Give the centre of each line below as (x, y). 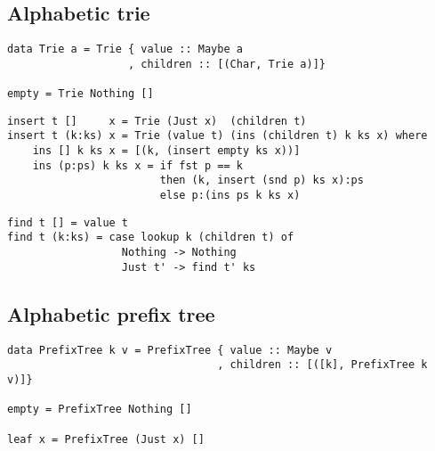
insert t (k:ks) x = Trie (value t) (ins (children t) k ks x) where (217, 136)
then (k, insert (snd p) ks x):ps (262, 180)
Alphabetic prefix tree (111, 313)
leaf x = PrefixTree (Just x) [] (106, 439)
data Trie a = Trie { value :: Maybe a (125, 49)
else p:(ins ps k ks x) (230, 196)
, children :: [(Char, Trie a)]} (227, 64)
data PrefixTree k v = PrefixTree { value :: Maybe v (170, 350)
